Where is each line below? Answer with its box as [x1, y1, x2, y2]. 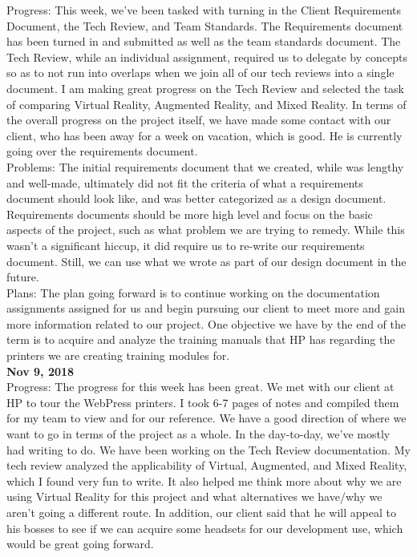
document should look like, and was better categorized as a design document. [6, 190, 387, 207]
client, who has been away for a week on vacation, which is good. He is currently [6, 127, 403, 143]
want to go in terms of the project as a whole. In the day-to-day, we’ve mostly [6, 426, 391, 442]
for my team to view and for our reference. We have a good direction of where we [6, 410, 407, 426]
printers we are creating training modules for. [6, 347, 230, 364]
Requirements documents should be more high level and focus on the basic [6, 205, 373, 222]
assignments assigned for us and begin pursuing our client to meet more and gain [6, 300, 405, 317]
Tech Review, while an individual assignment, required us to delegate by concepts [6, 48, 407, 65]
